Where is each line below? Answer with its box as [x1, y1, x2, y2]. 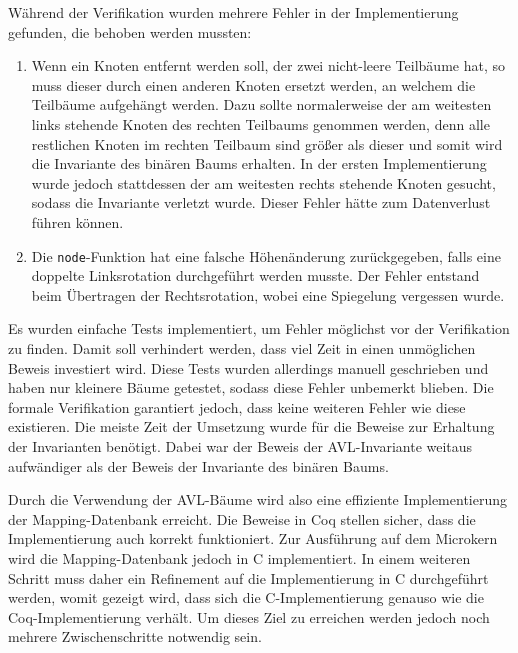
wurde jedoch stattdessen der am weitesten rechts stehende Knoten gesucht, [31, 172, 496, 193]
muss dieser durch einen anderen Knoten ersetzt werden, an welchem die [31, 74, 476, 95]
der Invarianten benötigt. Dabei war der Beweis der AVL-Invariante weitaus [8, 435, 473, 456]
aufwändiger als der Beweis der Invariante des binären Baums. [8, 455, 389, 476]
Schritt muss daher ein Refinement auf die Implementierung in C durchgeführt [8, 567, 489, 588]
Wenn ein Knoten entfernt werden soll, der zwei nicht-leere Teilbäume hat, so [31, 55, 505, 76]
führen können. [31, 211, 124, 232]
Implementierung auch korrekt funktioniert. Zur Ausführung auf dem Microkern [8, 528, 498, 549]
